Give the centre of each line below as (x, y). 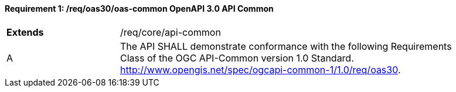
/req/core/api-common (171, 32)
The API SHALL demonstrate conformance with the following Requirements (286, 46)
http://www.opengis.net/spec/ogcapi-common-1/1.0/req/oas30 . (261, 69)
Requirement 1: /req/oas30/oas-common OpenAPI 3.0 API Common (139, 8)
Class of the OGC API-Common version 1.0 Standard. (237, 58)
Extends (25, 32)
